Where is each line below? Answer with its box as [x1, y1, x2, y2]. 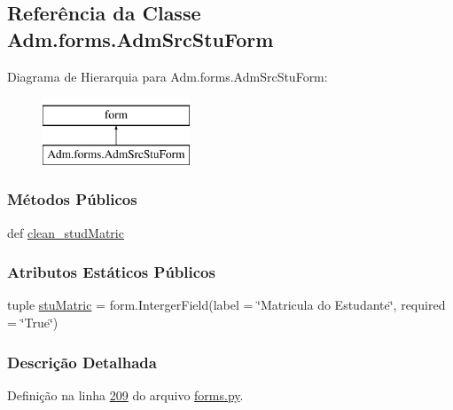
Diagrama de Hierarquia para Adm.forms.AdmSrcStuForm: [7, 67, 328, 85]
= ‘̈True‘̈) [7, 312, 59, 331]
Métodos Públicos [7, 188, 137, 210]
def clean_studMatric [7, 223, 124, 241]
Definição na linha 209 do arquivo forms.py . [7, 385, 244, 404]
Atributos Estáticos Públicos [7, 261, 215, 283]
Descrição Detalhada [7, 351, 157, 373]
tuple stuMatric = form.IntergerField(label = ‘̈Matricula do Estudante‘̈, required [7, 296, 446, 314]
